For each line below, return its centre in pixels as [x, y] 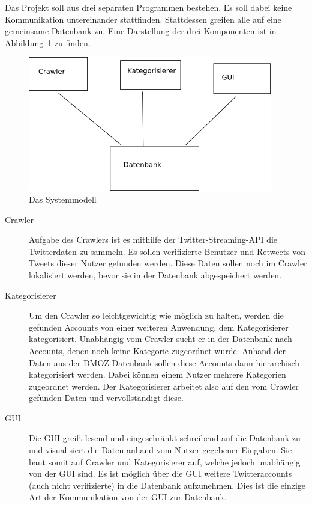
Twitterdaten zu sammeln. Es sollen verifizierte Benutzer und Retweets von [167, 251]
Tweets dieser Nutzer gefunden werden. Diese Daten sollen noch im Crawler [168, 263]
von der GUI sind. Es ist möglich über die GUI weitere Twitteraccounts [160, 473]
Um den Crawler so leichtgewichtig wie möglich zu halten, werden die [156, 315]
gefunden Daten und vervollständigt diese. [106, 398]
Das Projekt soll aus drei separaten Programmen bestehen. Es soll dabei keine [148, 7]
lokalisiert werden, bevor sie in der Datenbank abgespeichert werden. [155, 274]
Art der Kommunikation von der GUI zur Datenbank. [128, 497]
